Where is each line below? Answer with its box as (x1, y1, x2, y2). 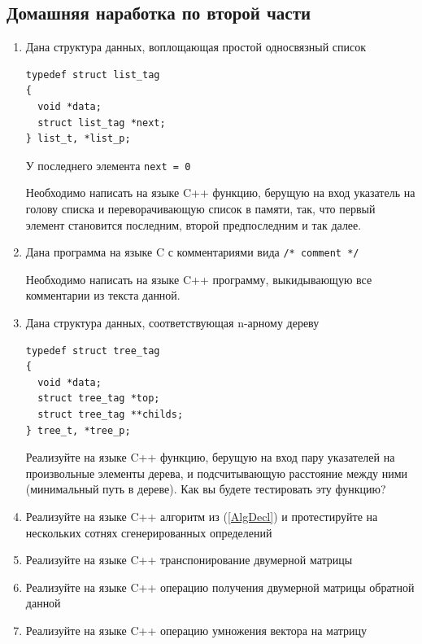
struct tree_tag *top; (37, 392, 160, 405)
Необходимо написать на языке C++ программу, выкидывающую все (25, 270, 372, 287)
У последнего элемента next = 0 (25, 156, 191, 173)
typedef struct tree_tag (25, 344, 160, 357)
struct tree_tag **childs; (37, 409, 184, 421)
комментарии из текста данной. (25, 287, 181, 304)
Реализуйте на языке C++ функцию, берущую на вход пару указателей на (25, 449, 395, 466)
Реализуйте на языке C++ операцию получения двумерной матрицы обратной (25, 578, 415, 595)
